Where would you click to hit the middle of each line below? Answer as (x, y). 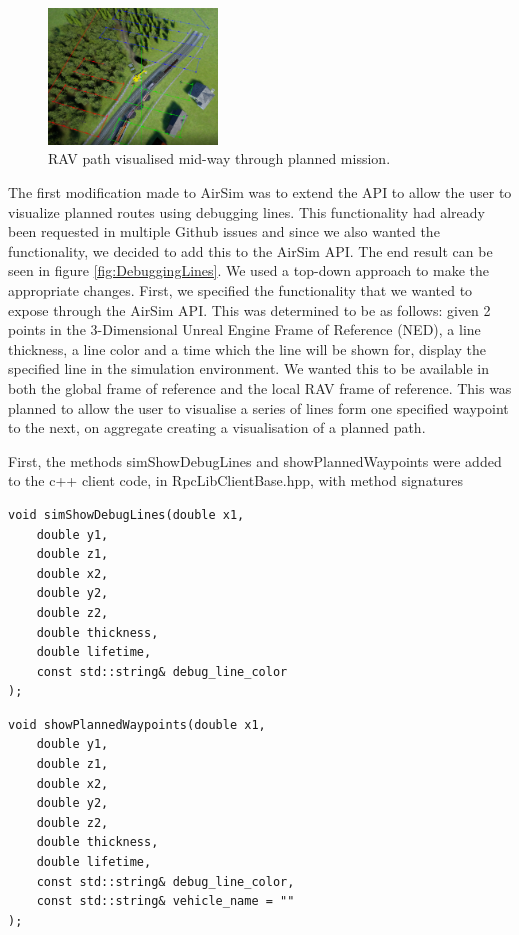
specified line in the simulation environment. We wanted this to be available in (248, 368)
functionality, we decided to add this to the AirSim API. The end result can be (250, 250)
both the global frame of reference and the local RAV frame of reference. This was (260, 387)
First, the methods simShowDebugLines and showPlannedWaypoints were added (255, 460)
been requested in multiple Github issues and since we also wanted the (224, 231)
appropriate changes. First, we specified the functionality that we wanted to (240, 290)
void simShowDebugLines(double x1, (126, 514)
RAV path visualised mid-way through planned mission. (219, 158)
